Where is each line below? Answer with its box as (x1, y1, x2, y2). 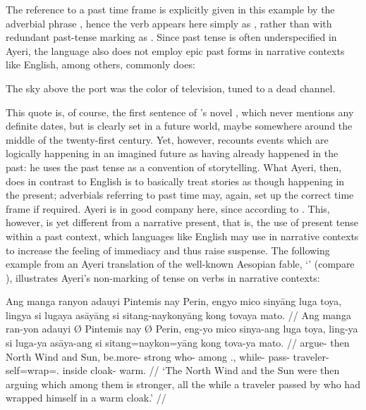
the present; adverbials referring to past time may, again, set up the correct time (6, 187, 354, 202)
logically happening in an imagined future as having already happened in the (6, 146, 338, 161)
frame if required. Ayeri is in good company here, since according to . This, (6, 201, 330, 216)
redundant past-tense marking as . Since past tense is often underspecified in (6, 30, 337, 44)
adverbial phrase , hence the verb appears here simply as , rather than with (6, 15, 332, 30)
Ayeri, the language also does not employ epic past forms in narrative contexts (6, 43, 345, 58)
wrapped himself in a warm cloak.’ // (6, 390, 166, 405)
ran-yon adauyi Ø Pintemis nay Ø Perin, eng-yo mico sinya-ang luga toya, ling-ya (6, 321, 358, 336)
